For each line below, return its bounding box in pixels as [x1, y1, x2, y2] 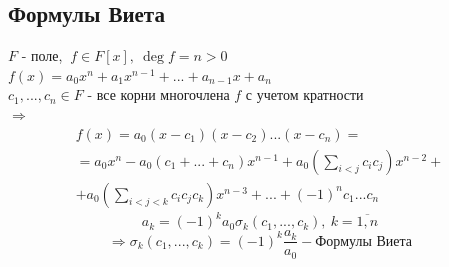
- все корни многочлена [87, 84, 230, 105]
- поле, [21, 45, 63, 66]
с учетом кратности [245, 84, 364, 105]
